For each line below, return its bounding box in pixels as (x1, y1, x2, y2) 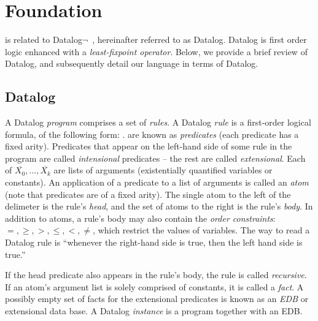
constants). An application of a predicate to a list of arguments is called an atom (5, 176, 309, 189)
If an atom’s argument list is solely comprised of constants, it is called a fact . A (5, 280, 304, 293)
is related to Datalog (5, 33, 82, 46)
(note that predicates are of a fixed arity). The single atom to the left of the (5, 187, 291, 200)
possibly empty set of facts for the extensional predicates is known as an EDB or (5, 292, 309, 305)
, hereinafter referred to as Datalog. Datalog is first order (92, 33, 307, 46)
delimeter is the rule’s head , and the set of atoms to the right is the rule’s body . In (5, 200, 313, 213)
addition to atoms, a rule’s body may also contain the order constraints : (5, 211, 276, 224)
